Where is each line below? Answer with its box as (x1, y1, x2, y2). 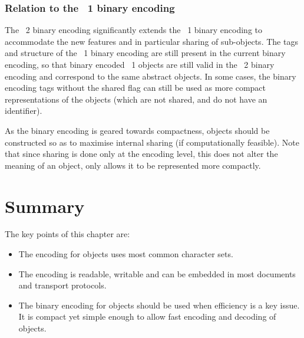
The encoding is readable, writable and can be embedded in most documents (18, 267, 296, 280)
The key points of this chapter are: (5, 228, 130, 240)
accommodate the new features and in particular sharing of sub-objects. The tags (5, 35, 298, 47)
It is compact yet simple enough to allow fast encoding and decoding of (18, 310, 276, 323)
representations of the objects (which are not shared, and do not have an (5, 93, 267, 105)
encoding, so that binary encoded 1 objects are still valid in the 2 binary (5, 58, 275, 70)
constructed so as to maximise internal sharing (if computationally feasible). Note (5, 136, 299, 148)
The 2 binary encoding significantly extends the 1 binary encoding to (5, 24, 262, 36)
